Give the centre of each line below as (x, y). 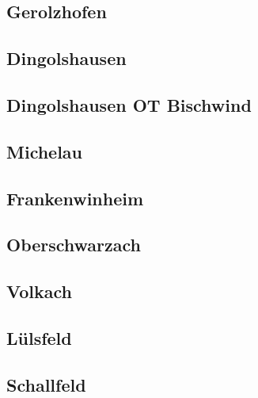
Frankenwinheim (75, 198)
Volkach (39, 291)
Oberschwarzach (74, 245)
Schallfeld (46, 384)
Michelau (45, 151)
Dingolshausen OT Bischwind (129, 104)
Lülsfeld (39, 337)
